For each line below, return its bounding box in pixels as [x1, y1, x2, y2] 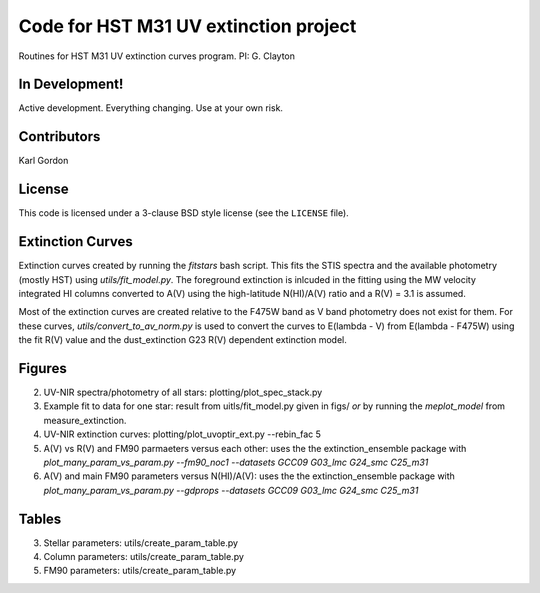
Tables [18, 510, 62, 527]
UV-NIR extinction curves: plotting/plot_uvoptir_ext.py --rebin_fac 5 [43, 428, 322, 440]
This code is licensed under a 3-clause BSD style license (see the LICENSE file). [18, 207, 349, 219]
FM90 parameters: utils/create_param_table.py [43, 565, 237, 577]
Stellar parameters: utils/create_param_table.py [43, 536, 239, 549]
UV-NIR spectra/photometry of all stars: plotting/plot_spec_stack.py [43, 386, 323, 399]
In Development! [18, 76, 124, 93]
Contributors [18, 128, 101, 145]
